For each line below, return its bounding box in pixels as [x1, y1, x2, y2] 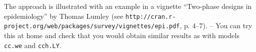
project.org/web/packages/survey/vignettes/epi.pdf [4, 23, 180, 30]
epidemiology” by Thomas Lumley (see [4, 10, 123, 21]
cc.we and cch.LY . [4, 40, 62, 50]
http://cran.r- [125, 13, 176, 20]
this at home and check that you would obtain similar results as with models [4, 30, 239, 40]
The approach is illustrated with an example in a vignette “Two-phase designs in [4, 1, 252, 11]
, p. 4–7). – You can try [179, 20, 252, 31]
